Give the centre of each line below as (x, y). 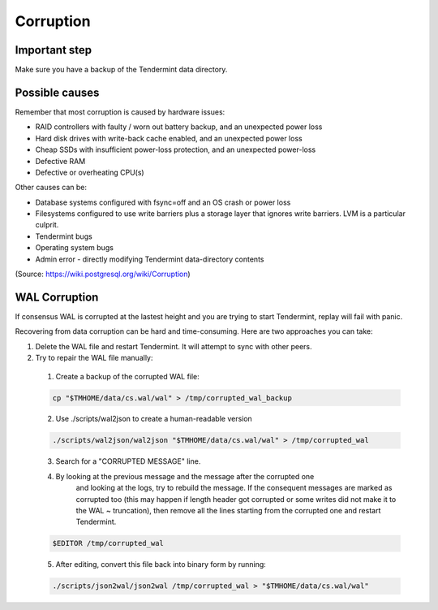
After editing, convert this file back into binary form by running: (161, 565)
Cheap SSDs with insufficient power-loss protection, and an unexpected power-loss (176, 149)
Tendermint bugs (64, 236)
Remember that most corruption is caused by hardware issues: (120, 112)
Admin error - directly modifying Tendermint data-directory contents (150, 259)
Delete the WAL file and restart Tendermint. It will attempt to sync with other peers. (174, 346)
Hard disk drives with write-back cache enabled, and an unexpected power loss (169, 138)
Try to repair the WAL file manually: (94, 358)
